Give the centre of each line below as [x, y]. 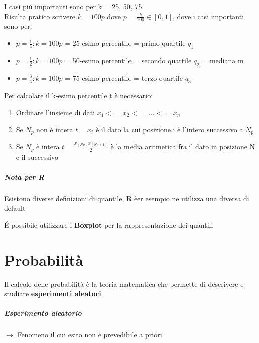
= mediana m [223, 60]
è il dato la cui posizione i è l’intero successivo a [169, 129]
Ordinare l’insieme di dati [55, 112]
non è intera [55, 129]
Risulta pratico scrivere [40, 16]
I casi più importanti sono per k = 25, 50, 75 [73, 6]
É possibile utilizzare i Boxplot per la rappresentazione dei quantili [109, 225]
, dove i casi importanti [209, 16]
